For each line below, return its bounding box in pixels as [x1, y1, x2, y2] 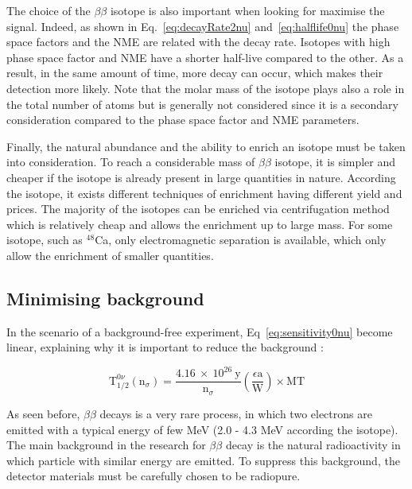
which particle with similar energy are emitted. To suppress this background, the [6, 452, 400, 468]
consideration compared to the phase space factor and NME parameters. [6, 111, 360, 128]
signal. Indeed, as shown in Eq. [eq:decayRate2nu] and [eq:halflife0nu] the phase [6, 17, 399, 34]
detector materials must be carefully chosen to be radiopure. [6, 468, 301, 484]
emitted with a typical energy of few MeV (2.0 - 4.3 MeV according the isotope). [6, 421, 398, 437]
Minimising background [6, 285, 204, 310]
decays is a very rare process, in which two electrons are [99, 405, 372, 421]
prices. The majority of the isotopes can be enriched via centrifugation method [6, 200, 390, 217]
